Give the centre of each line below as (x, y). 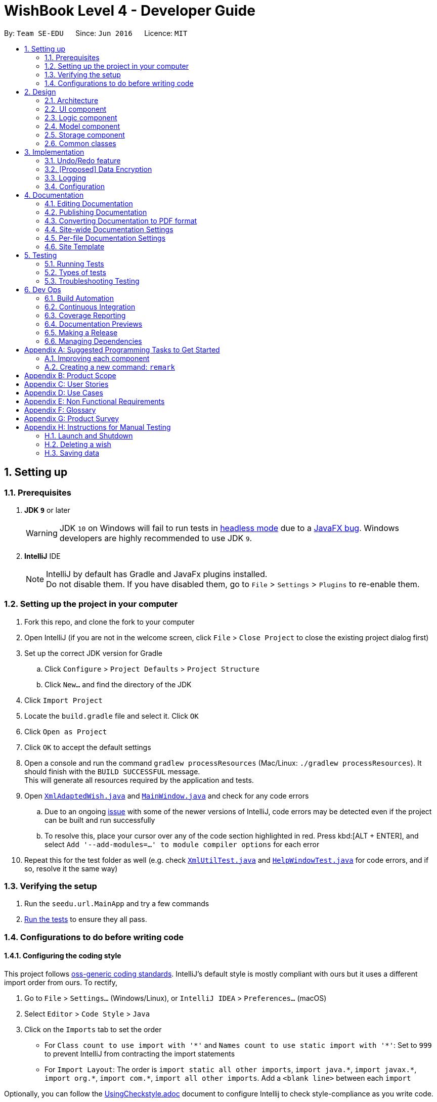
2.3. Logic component (81, 117)
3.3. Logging (65, 178)
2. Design (40, 92)
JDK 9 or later (47, 510)
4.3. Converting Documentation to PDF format (121, 221)
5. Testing (41, 255)
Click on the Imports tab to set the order (93, 1030)
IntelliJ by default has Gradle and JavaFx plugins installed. (157, 574)
